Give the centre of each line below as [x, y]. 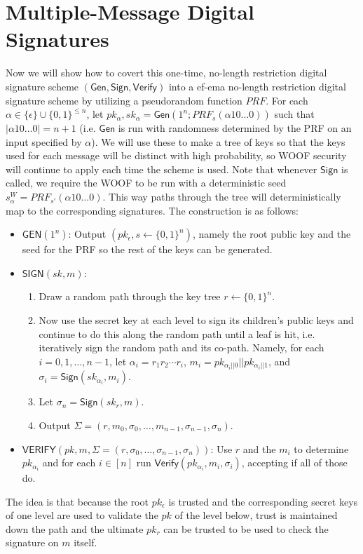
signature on [32, 542]
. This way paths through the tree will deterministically [222, 197]
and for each [69, 462]
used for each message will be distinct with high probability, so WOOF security [176, 155]
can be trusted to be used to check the [246, 528]
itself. [85, 542]
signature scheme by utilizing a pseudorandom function [124, 100]
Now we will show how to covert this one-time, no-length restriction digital [166, 73]
